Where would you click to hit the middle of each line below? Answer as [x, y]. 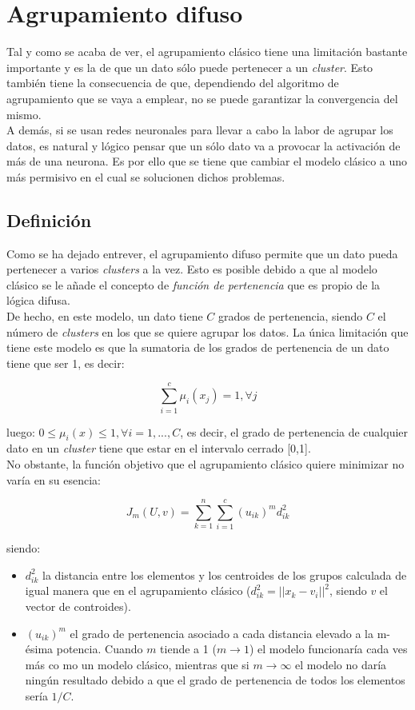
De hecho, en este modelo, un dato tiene [105, 316]
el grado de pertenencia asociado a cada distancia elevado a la [221, 633]
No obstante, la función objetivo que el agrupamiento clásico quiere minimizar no [206, 463]
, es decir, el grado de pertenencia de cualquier [294, 431]
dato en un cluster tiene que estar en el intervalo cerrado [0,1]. [159, 448]
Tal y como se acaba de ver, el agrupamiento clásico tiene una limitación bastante [207, 52]
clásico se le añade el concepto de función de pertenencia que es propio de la [194, 284]
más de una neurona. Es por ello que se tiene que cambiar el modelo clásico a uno [207, 161]
